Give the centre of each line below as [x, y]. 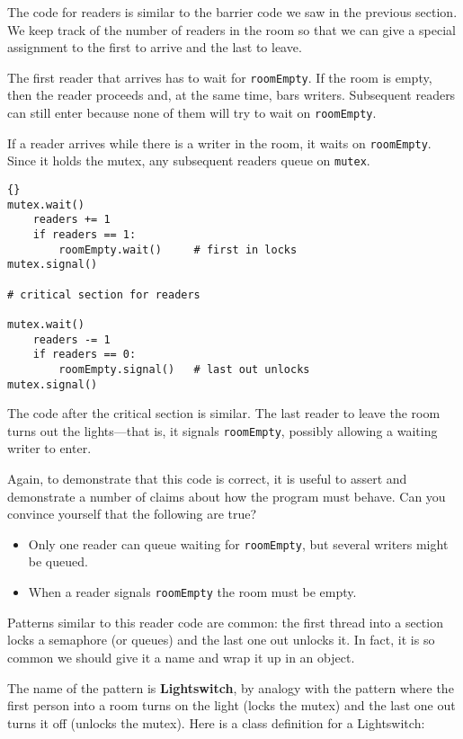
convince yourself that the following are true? [132, 514]
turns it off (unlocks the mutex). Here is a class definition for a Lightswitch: [216, 722]
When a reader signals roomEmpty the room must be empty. [192, 592]
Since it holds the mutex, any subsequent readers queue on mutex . [189, 160]
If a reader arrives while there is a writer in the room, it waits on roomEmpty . [219, 142]
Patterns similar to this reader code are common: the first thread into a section [225, 622]
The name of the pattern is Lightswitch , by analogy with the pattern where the [231, 687]
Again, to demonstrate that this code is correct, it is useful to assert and [207, 479]
